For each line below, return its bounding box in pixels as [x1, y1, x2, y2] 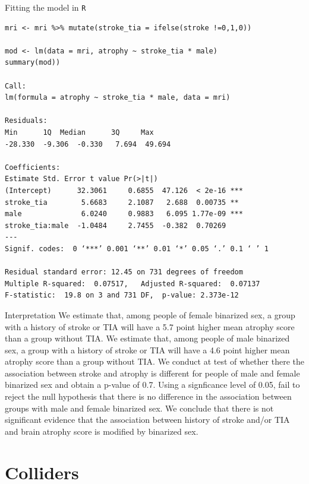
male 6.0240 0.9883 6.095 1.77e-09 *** [5, 210, 243, 219]
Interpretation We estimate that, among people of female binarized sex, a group [5, 308, 295, 321]
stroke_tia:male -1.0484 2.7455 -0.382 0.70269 [5, 221, 226, 230]
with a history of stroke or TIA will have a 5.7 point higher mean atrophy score [5, 320, 295, 333]
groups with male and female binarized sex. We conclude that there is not [5, 401, 274, 414]
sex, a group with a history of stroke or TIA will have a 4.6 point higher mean [5, 343, 290, 356]
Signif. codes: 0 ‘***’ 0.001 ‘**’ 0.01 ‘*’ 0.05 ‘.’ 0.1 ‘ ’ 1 [5, 244, 269, 253]
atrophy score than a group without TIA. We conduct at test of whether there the [5, 355, 304, 368]
